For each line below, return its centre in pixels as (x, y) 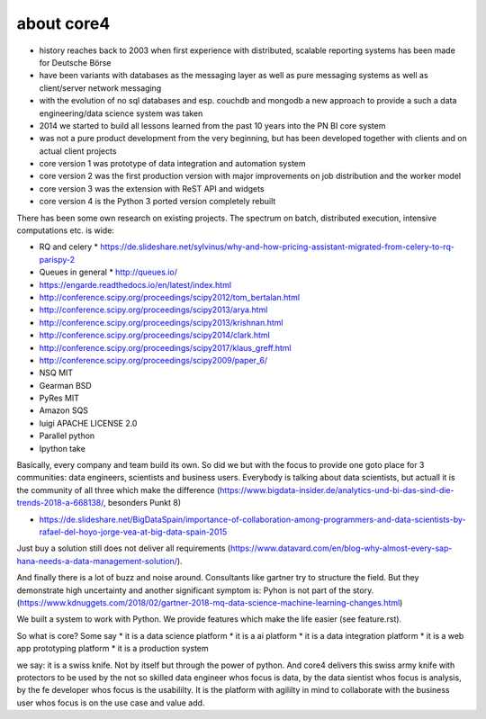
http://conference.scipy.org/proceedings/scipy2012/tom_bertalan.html (170, 297)
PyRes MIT (59, 398)
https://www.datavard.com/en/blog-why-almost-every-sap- (341, 548)
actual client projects (78, 151)
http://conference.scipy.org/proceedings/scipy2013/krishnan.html (161, 322)
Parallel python (67, 436)
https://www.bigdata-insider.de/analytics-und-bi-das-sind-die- (337, 490)
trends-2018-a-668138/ (60, 503)
